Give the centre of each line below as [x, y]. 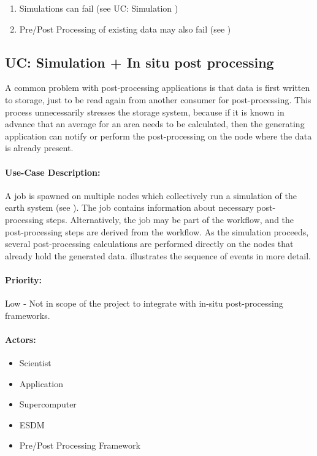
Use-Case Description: [53, 172]
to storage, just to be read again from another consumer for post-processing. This [158, 99]
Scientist [35, 363]
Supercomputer [48, 404]
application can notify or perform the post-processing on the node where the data [158, 136]
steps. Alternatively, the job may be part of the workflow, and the [170, 219]
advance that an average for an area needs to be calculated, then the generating [155, 124]
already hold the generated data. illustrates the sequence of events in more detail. [158, 255]
